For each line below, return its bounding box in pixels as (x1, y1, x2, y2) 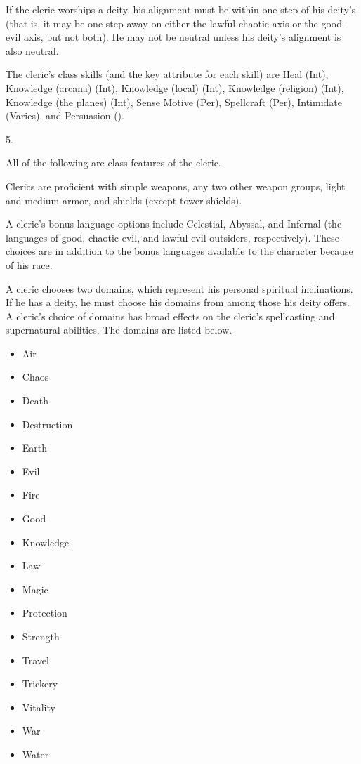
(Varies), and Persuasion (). (6, 108, 124, 123)
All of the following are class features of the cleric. (6, 155, 221, 170)
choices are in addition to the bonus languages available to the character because (6, 244, 353, 258)
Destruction (22, 416, 73, 431)
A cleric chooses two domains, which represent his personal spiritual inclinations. (6, 281, 353, 296)
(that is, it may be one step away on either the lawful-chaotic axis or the (6, 15, 318, 30)
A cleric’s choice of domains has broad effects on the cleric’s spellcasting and (6, 308, 335, 323)
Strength (22, 629, 60, 643)
